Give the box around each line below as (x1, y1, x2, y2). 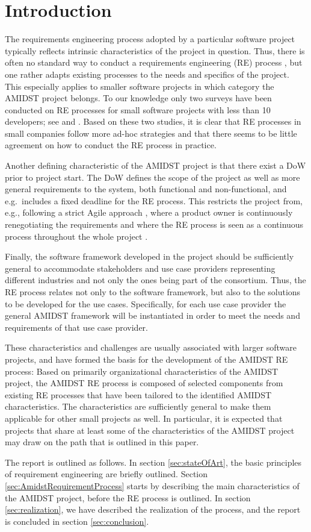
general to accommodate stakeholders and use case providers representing (5, 261, 276, 274)
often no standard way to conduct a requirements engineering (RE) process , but (5, 56, 303, 69)
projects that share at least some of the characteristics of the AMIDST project (5, 424, 295, 436)
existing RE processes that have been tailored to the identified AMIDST (5, 388, 272, 401)
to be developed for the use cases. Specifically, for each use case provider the (5, 297, 286, 310)
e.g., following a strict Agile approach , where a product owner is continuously (5, 206, 293, 219)
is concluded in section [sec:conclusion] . (5, 515, 149, 527)
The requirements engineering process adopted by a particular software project (5, 33, 295, 45)
